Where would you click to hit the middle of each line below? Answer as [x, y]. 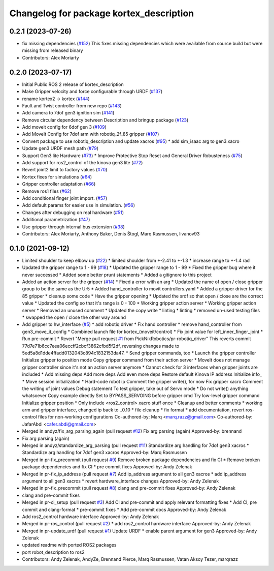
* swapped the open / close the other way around [74, 317]
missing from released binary [53, 50]
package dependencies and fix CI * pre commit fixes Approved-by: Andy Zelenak [107, 467]
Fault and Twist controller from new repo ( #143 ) [72, 106]
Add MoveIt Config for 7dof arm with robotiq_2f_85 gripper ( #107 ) [91, 134]
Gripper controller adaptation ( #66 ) [59, 184]
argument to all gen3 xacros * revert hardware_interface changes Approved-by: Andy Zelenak [121, 481]
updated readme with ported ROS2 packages [69, 545]
